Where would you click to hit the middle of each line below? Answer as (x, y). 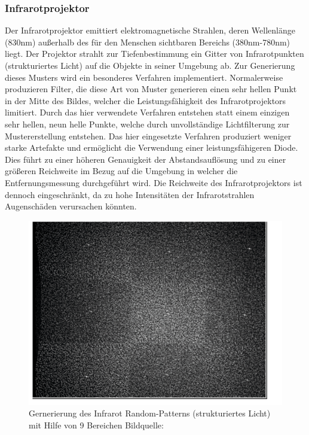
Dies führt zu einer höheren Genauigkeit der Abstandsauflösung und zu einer (146, 159)
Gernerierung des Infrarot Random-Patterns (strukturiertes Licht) (150, 413)
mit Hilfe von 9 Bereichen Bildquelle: (96, 425)
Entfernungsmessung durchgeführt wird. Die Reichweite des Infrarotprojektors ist (154, 182)
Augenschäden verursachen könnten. (71, 206)
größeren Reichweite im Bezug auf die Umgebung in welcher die (121, 171)
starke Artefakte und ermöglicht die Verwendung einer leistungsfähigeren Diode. (152, 147)
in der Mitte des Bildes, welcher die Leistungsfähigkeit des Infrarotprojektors (146, 100)
